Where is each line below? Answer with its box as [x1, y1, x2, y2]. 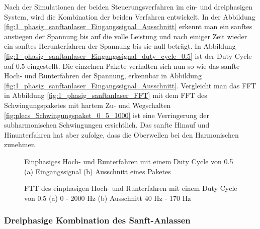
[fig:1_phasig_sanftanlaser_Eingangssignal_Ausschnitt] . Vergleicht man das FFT [4, 80, 256, 90]
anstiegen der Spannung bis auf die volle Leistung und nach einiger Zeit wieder [4, 31, 247, 41]
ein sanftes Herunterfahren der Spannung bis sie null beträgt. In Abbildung [4, 41, 236, 51]
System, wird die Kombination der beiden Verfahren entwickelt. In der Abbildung [4, 11, 255, 22]
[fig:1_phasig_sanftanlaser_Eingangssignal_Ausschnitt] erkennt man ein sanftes [4, 21, 252, 32]
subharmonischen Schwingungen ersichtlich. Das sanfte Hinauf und [4, 120, 210, 130]
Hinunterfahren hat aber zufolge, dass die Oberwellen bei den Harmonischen [4, 129, 239, 140]
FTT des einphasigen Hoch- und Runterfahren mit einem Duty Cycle [24, 183, 237, 193]
